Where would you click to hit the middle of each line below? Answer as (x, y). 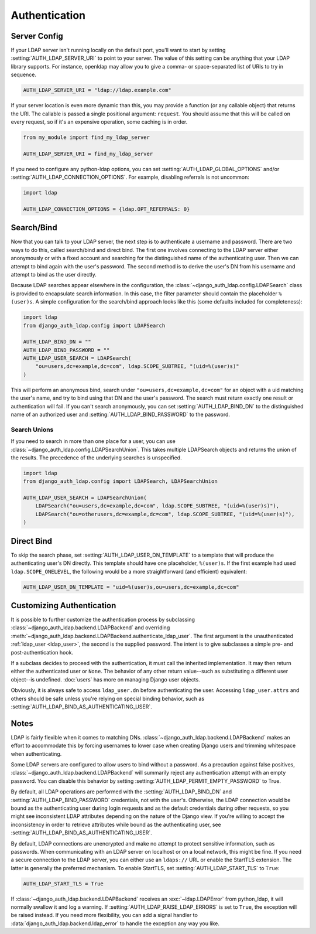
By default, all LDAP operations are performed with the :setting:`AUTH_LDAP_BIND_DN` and (121, 792)
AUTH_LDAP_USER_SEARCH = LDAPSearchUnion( (85, 498)
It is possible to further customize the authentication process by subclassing (103, 620)
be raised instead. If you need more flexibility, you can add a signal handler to (104, 915)
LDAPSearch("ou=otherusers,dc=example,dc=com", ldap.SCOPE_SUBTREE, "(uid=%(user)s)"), (165, 514)
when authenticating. (36, 754)
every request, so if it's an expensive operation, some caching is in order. (99, 122)
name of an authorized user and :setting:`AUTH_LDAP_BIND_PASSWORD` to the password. (121, 414)
